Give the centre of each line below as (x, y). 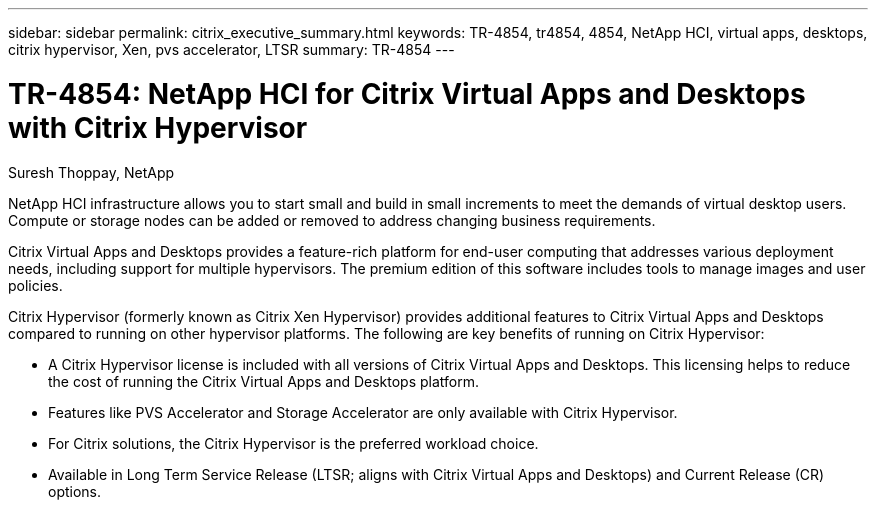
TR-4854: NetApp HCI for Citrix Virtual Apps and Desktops (407, 93)
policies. (35, 285)
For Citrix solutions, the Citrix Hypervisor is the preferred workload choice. (293, 443)
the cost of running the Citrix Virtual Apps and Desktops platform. (264, 381)
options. (75, 491)
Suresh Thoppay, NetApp (91, 172)
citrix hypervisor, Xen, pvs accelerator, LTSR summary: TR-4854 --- (231, 49)
